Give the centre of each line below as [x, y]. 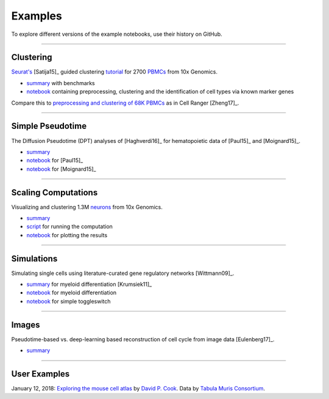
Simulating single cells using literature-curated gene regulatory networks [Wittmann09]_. [123, 273]
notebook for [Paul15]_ [55, 161]
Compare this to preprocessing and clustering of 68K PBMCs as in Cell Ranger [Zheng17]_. [125, 103]
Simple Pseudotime [49, 126]
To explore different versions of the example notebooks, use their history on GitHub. [117, 34]
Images [26, 324]
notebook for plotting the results [67, 235]
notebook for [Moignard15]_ [61, 169]
